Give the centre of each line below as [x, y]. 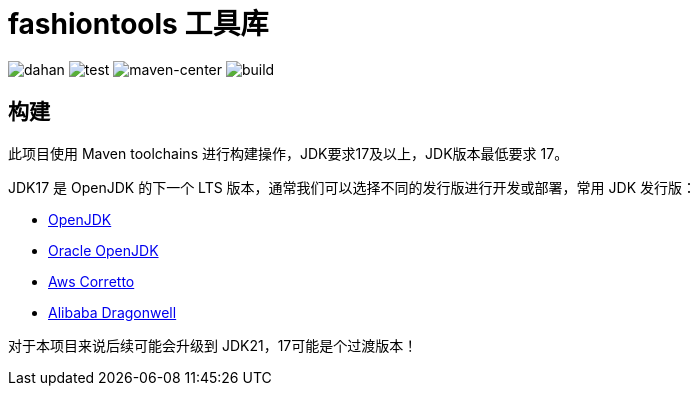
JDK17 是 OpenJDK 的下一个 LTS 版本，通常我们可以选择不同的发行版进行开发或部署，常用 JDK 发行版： [352, 187]
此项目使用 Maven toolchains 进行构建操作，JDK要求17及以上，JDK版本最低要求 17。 [288, 153]
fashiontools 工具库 [138, 24]
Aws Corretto [91, 281]
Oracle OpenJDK [103, 250]
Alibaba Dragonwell [112, 312]
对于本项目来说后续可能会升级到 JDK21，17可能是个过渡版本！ [213, 345]
